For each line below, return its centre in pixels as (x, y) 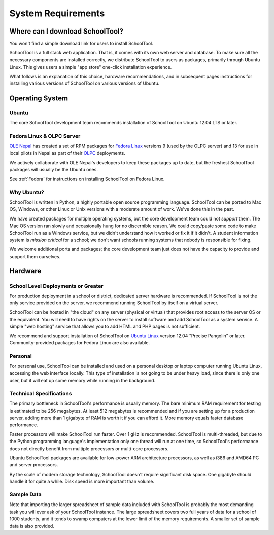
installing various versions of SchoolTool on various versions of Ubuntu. (84, 83)
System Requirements (57, 13)
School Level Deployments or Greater (56, 286)
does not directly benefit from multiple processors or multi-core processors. (89, 448)
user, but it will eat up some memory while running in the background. (82, 381)
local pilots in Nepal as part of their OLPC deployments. (67, 153)
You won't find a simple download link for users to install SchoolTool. (81, 44)
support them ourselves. (35, 256)
